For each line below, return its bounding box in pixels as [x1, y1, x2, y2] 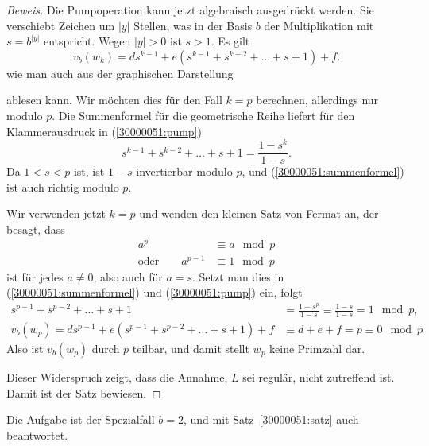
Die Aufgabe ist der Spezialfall [6, 411, 155, 428]
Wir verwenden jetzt [6, 205, 106, 222]
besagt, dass [6, 221, 65, 238]
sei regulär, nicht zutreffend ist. [242, 369, 395, 386]
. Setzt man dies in [192, 268, 284, 285]
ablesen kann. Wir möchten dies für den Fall [6, 91, 222, 108]
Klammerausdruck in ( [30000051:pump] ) [6, 122, 202, 139]
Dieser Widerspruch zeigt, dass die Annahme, [6, 369, 228, 386]
